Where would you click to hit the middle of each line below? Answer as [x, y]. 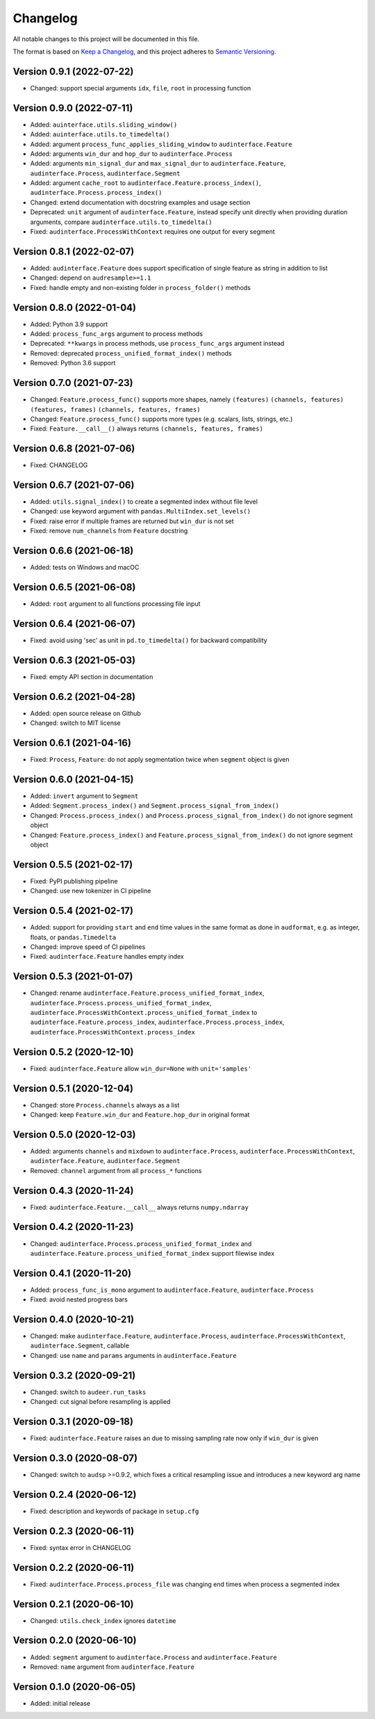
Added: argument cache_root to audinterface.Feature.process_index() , [145, 183]
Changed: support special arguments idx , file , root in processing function [141, 88]
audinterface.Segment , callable [80, 1345]
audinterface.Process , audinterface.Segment [105, 173]
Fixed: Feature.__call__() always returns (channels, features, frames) [147, 429]
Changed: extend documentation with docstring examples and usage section [140, 202]
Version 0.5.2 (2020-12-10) [73, 1052]
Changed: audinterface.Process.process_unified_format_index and [141, 1244]
